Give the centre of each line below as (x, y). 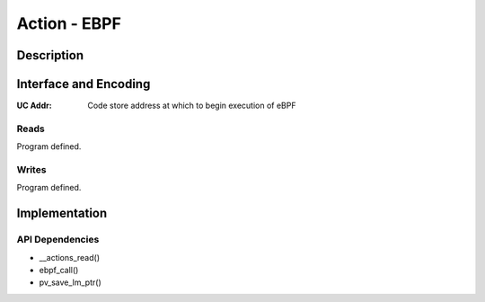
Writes (31, 169)
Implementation (62, 213)
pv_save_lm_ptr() (71, 282)
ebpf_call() (59, 270)
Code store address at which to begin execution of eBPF (192, 106)
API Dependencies (58, 240)
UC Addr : (35, 106)
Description (50, 55)
